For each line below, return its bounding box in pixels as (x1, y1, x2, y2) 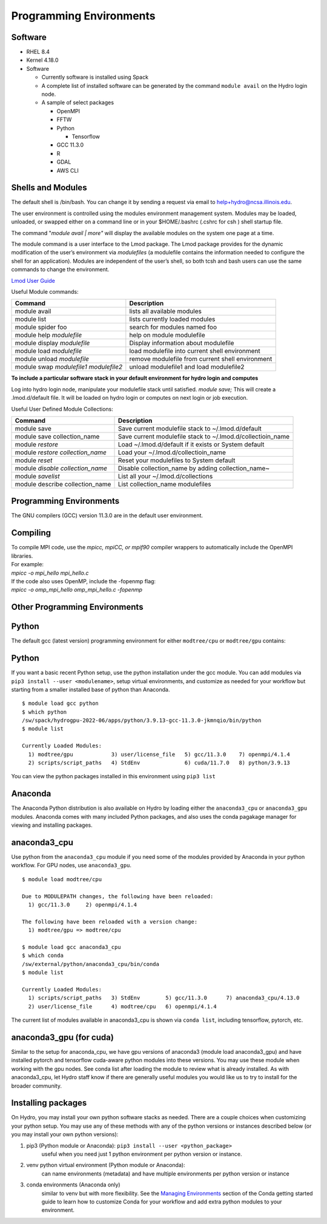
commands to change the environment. (11, 266, 110, 273)
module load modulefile (15, 347, 82, 356)
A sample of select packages (41, 99, 114, 106)
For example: (11, 561, 44, 568)
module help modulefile (15, 331, 82, 339)
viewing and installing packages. (11, 821, 93, 829)
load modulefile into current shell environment (129, 347, 260, 356)
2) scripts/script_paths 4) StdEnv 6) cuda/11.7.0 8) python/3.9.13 (28, 759, 291, 766)
